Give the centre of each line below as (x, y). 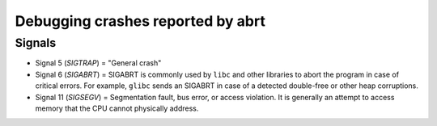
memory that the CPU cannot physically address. (117, 108)
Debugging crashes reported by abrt (140, 21)
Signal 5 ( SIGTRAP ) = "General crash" (98, 63)
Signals (36, 43)
